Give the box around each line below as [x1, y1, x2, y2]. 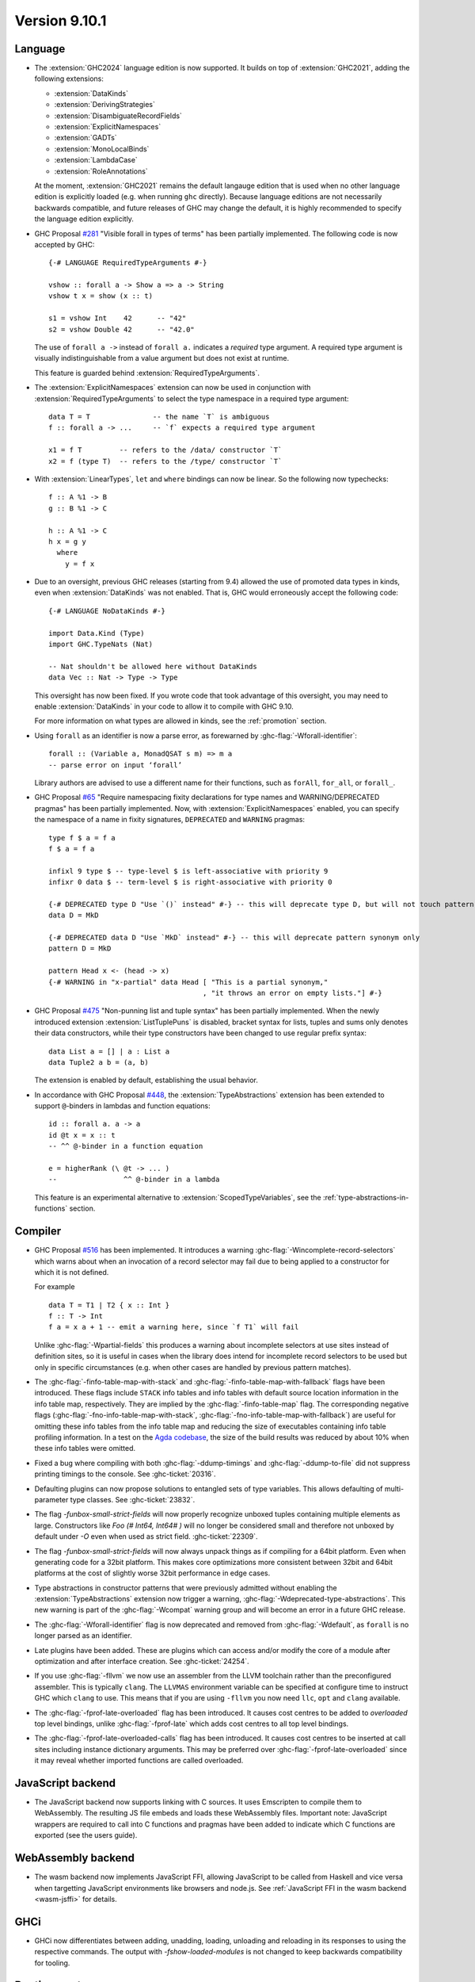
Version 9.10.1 [14, 12, 107, 29]
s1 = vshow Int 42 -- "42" [48, 314, 187, 323]
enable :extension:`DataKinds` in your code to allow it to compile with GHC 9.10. [34, 702, 294, 711]
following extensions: [34, 74, 104, 83]
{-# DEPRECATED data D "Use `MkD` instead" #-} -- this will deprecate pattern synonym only [48, 933, 420, 943]
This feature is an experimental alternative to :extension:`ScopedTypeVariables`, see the [34, 1192, 321, 1202]
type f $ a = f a [48, 833, 116, 842]
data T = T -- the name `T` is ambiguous [48, 412, 270, 421]
